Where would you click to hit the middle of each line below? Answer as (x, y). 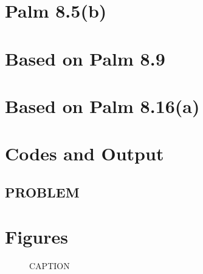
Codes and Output (84, 153)
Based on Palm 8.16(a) (102, 105)
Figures (36, 237)
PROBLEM (42, 192)
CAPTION (50, 266)
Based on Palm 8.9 (85, 58)
